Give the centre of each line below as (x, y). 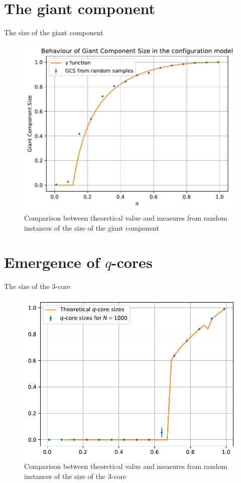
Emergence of (52, 262)
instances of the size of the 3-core (75, 476)
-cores (132, 262)
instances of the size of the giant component (92, 227)
